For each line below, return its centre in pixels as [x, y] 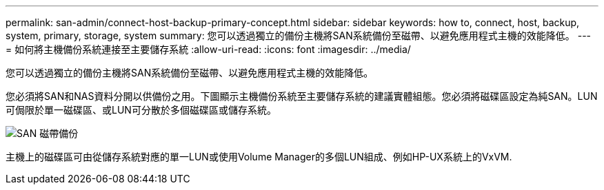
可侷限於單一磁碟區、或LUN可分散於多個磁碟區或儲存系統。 [141, 110]
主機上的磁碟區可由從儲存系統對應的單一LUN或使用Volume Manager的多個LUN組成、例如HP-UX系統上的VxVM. [259, 157]
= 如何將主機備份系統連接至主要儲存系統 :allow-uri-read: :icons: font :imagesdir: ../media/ [208, 49]
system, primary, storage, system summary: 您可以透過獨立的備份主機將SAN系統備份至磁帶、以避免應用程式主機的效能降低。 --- [299, 35]
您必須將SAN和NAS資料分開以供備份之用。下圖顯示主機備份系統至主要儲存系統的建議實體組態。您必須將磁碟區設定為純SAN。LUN [302, 96]
